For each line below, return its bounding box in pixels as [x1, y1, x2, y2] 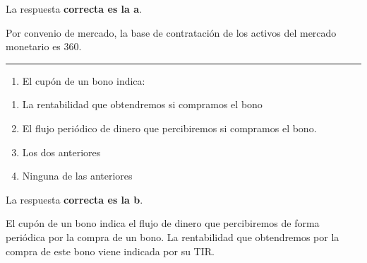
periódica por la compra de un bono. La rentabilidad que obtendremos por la [6, 229, 339, 244]
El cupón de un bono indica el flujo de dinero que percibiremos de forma [6, 216, 320, 230]
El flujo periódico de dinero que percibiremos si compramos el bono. [22, 120, 317, 135]
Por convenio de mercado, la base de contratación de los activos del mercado [6, 25, 337, 40]
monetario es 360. [6, 39, 82, 54]
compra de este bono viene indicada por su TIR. [6, 243, 215, 258]
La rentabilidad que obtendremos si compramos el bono [22, 97, 263, 112]
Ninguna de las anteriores [22, 168, 133, 183]
